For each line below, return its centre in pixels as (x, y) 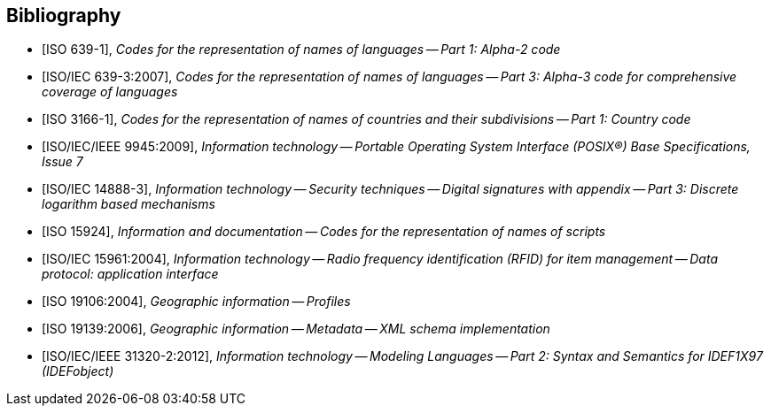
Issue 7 (62, 162)
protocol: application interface (130, 274)
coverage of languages (110, 92)
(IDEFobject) (78, 371)
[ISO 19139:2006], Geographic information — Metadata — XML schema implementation (296, 329)
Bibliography (64, 15)
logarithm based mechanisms (128, 204)
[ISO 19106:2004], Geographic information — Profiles (196, 302)
